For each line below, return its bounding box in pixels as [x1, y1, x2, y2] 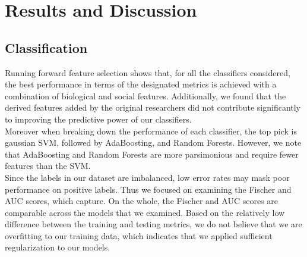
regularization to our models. [5, 241, 110, 253]
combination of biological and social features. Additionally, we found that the [5, 89, 286, 102]
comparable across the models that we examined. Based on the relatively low [5, 206, 285, 218]
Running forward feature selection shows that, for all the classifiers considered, [5, 66, 290, 79]
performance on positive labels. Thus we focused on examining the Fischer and [5, 183, 292, 195]
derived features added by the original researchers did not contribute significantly [5, 101, 301, 114]
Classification [5, 38, 88, 57]
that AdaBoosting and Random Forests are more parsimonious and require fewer [5, 148, 299, 160]
